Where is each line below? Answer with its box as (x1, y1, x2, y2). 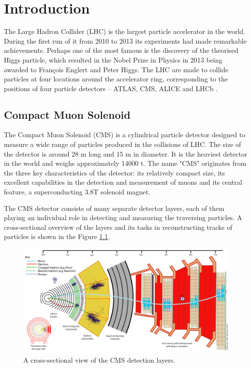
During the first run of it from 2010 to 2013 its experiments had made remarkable (4, 35, 247, 46)
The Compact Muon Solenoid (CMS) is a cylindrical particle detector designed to (4, 129, 246, 140)
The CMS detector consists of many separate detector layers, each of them (4, 203, 224, 213)
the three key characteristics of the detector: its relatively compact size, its (4, 167, 225, 177)
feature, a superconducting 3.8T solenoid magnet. (4, 187, 150, 197)
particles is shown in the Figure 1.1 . (4, 231, 110, 241)
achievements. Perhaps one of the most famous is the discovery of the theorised (4, 45, 238, 55)
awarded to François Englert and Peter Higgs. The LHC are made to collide (4, 64, 229, 74)
